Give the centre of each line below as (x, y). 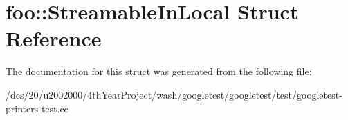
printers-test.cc (37, 108)
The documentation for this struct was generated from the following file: (159, 71)
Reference (54, 38)
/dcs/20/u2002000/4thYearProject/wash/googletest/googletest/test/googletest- (174, 94)
